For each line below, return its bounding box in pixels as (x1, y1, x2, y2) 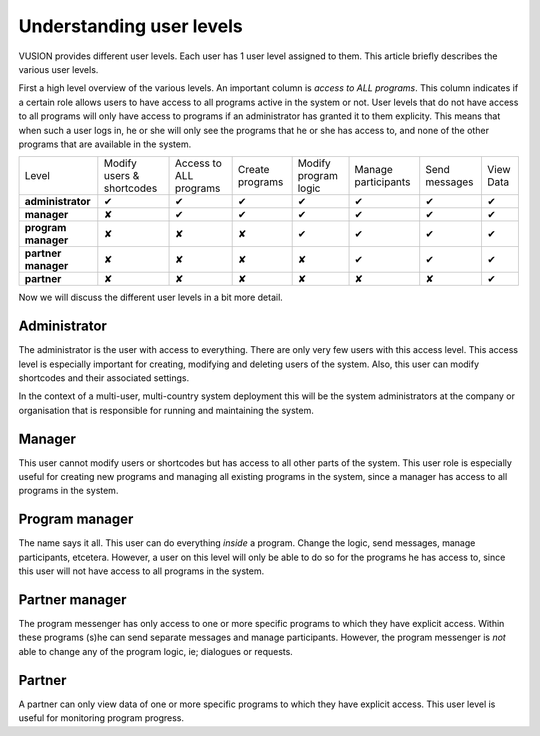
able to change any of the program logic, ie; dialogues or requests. (18, 645, 294, 657)
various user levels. (18, 63, 99, 75)
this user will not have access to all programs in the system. (18, 565, 265, 577)
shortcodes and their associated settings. (18, 371, 190, 384)
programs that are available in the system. (18, 138, 192, 150)
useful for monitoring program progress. (18, 712, 185, 724)
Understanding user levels (18, 15, 244, 37)
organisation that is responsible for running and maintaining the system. (18, 404, 314, 416)
